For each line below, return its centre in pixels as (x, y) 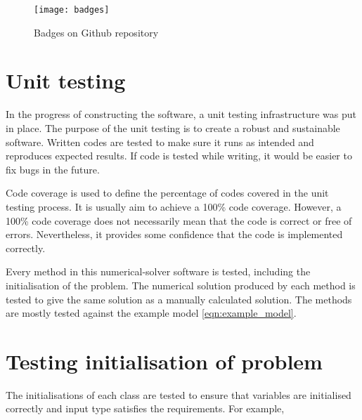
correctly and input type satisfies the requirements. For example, (145, 408)
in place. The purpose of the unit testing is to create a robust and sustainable (173, 127)
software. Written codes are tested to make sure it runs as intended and (160, 142)
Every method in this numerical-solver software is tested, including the (158, 271)
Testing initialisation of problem (164, 361)
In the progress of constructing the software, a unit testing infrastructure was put (181, 114)
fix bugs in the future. (53, 169)
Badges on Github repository (96, 32)
